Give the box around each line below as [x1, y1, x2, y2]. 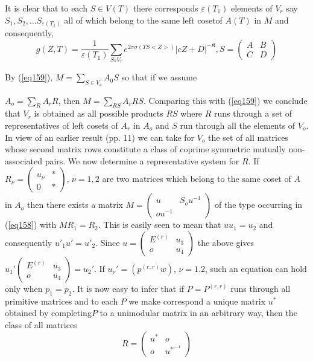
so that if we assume [121, 71, 197, 83]
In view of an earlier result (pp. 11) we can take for [5, 131, 195, 143]
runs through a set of [214, 107, 292, 120]
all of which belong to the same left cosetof [64, 13, 223, 26]
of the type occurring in [214, 198, 303, 211]
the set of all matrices [208, 131, 288, 143]
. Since [95, 236, 120, 248]
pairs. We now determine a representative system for [45, 154, 239, 167]
